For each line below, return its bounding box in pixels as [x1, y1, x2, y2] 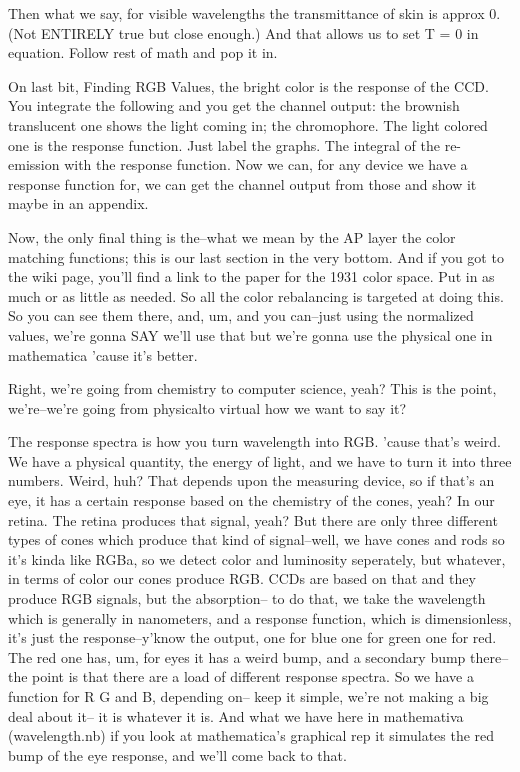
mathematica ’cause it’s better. [8, 344, 198, 365]
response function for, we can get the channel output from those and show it [8, 173, 477, 194]
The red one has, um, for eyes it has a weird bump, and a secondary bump [8, 646, 466, 667]
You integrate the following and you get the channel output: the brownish [8, 95, 460, 116]
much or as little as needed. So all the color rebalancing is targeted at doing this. [8, 285, 504, 306]
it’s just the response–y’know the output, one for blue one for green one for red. [8, 627, 497, 648]
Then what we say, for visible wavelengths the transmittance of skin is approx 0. [8, 3, 501, 23]
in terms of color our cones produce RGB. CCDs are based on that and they [8, 568, 476, 589]
